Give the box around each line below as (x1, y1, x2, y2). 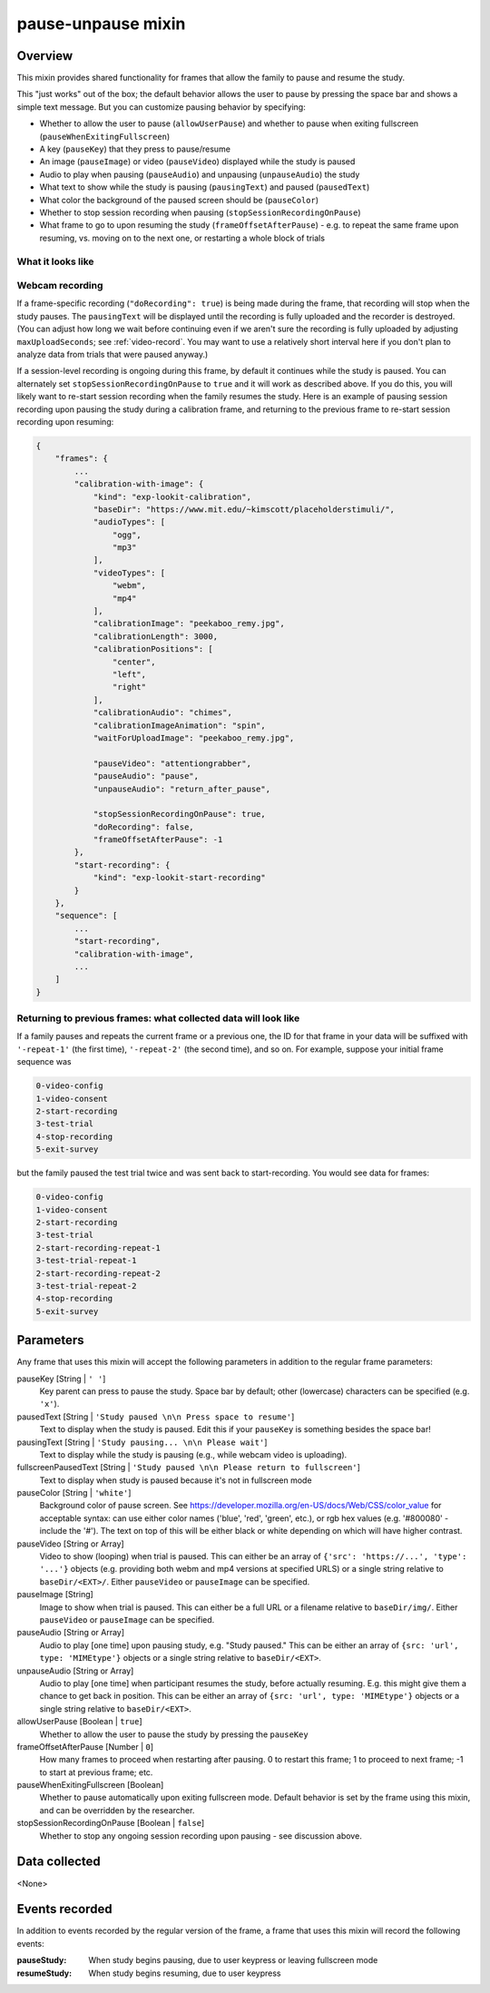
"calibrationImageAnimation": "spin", (93, 720, 267, 731)
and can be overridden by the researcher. (39, 1804, 195, 1815)
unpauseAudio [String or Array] (16, 1665, 134, 1676)
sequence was (16, 1056, 72, 1067)
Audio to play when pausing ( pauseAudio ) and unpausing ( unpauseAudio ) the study (39, 169, 360, 180)
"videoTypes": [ (93, 567, 166, 578)
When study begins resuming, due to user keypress (88, 1968, 281, 1978)
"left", (112, 669, 147, 680)
